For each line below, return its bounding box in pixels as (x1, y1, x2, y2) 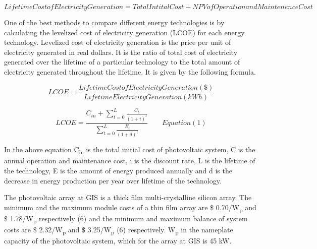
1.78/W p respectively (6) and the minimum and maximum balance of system (10, 213, 248, 225)
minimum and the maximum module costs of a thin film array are (4, 202, 208, 212)
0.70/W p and (216, 202, 256, 214)
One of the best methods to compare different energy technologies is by (4, 17, 225, 27)
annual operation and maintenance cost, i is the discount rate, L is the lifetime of (4, 155, 255, 166)
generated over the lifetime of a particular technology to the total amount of (4, 56, 240, 67)
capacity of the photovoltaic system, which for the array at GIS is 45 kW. (4, 235, 232, 246)
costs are (4, 224, 31, 234)
